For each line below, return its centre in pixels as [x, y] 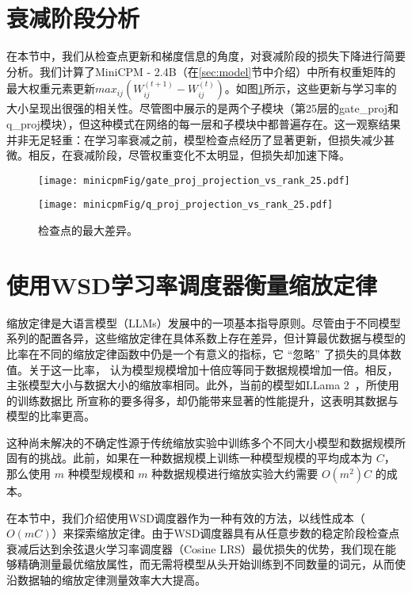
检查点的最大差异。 [88, 230]
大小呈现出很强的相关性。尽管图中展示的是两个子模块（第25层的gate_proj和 [203, 108]
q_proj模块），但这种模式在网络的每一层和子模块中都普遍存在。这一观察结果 [204, 123]
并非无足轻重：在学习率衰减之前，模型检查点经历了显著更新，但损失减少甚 [200, 139]
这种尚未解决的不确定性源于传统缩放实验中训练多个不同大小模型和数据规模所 [206, 442]
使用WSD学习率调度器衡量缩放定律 [192, 284]
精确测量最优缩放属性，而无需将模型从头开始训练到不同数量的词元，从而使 [211, 564]
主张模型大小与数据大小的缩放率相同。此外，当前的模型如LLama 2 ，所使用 [203, 385]
